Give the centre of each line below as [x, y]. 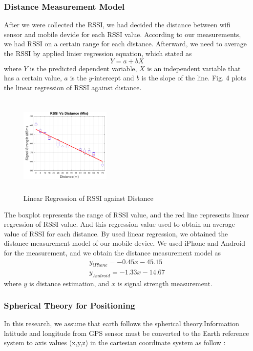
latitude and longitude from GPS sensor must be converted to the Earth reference [126, 333]
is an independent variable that [194, 68]
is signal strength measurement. [165, 283]
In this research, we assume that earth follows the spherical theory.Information [122, 323]
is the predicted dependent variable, [84, 68]
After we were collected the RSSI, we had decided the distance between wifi [117, 25]
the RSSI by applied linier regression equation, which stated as [98, 53]
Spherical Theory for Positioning [70, 305]
